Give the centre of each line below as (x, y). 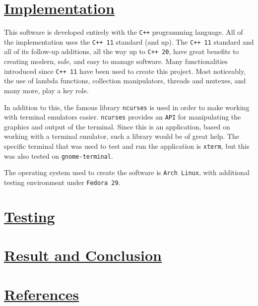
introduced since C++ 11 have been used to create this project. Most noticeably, (125, 71)
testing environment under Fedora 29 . (62, 182)
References (42, 294)
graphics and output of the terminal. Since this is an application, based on (117, 126)
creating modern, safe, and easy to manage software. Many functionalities (116, 61)
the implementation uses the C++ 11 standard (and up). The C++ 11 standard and (129, 41)
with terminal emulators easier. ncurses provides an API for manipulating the (123, 117)
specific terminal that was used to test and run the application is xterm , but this (127, 146)
